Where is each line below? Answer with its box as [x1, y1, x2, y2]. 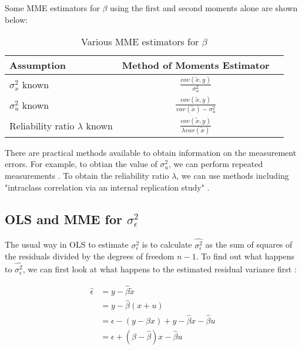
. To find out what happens [196, 250, 295, 262]
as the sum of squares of [205, 238, 293, 251]
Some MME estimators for [5, 2, 100, 14]
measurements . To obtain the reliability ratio [5, 169, 169, 181]
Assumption [9, 58, 66, 72]
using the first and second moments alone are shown [110, 2, 298, 14]
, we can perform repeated [168, 158, 263, 170]
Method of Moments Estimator [122, 58, 270, 72]
